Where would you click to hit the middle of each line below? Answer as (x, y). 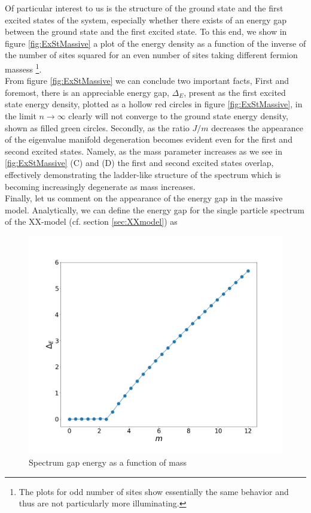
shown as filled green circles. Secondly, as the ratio (97, 127)
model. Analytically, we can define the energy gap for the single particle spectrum (155, 209)
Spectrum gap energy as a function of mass (108, 462)
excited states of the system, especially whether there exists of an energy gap (146, 19)
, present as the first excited (235, 92)
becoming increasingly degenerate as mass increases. (100, 186)
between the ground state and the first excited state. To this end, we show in (146, 31)
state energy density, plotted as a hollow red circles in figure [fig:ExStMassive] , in (154, 104)
